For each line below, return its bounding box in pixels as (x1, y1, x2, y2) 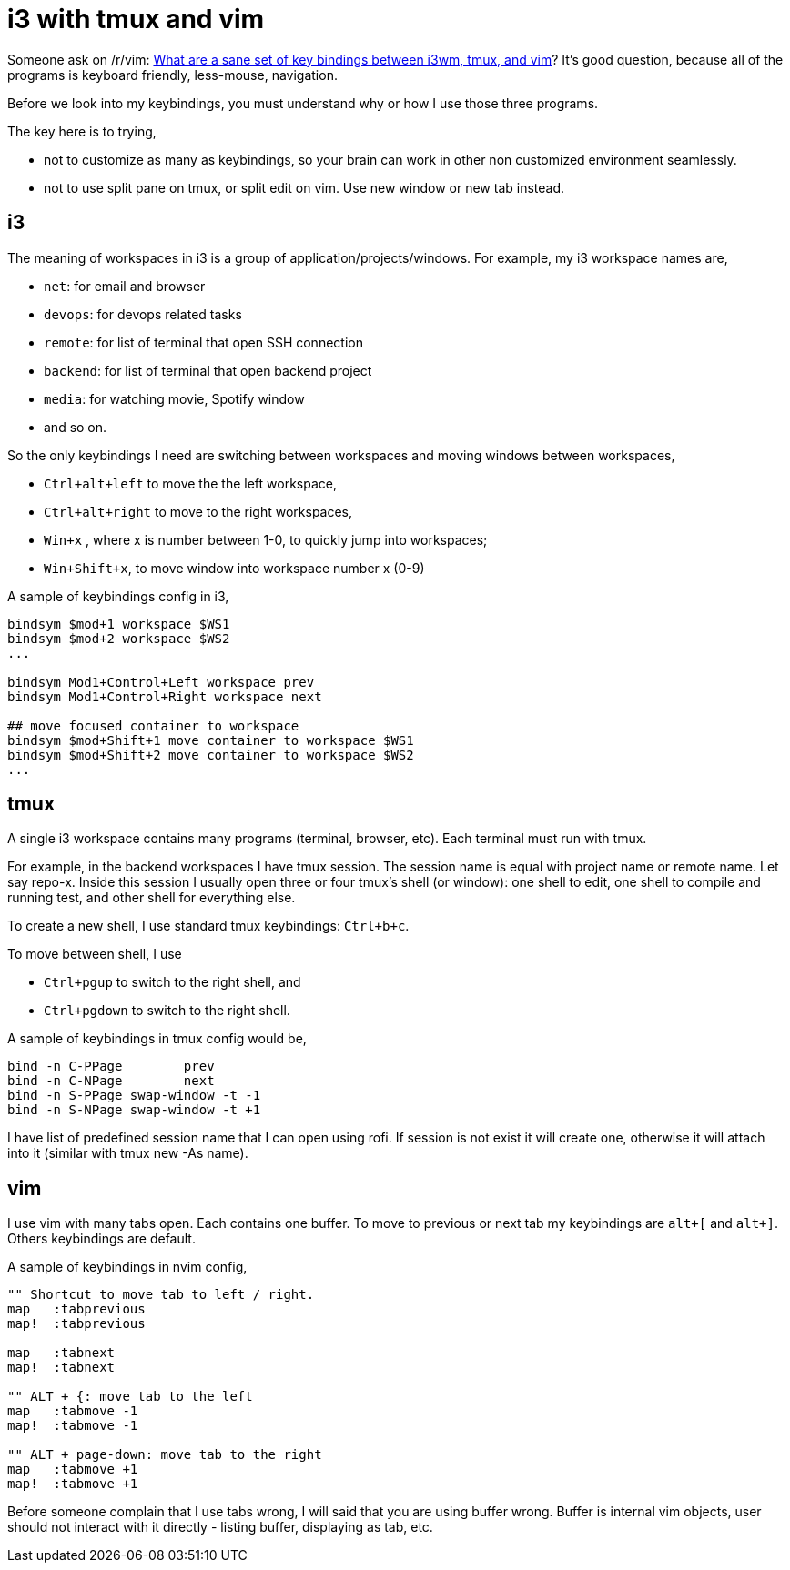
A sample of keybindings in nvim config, (7, 1259, 248, 1275)
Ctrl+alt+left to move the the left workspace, (44, 475, 337, 491)
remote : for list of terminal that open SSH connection (44, 334, 363, 350)
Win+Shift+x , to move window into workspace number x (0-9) (44, 559, 425, 576)
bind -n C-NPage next (7, 1073, 215, 1089)
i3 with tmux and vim (7, 4, 265, 35)
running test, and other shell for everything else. (7, 890, 296, 906)
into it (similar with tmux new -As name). (7, 1145, 248, 1162)
